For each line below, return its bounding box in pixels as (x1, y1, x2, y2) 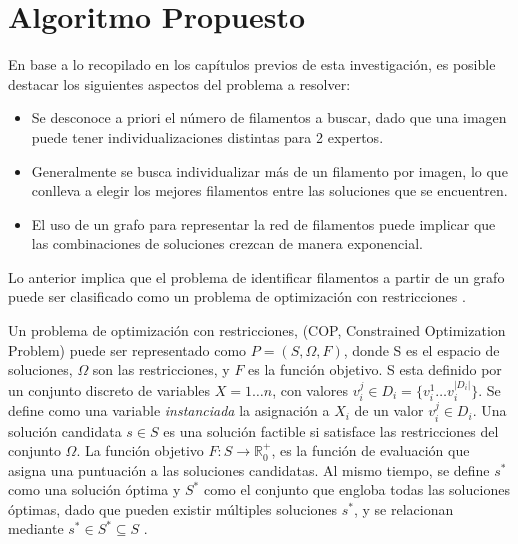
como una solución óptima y (8, 479, 181, 500)
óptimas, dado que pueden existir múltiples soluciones (8, 498, 338, 519)
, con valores (272, 379, 349, 400)
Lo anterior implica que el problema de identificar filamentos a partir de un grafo (8, 266, 505, 287)
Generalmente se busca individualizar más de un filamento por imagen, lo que (31, 160, 508, 181)
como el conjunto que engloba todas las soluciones (203, 479, 510, 500)
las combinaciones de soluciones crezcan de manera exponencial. (31, 233, 423, 254)
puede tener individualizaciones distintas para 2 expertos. (31, 126, 384, 147)
